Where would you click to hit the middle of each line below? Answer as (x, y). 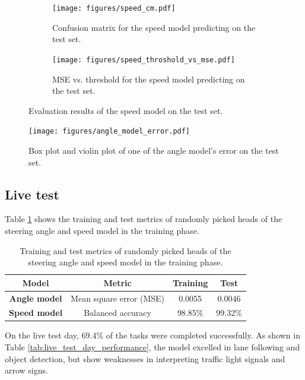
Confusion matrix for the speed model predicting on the (154, 27)
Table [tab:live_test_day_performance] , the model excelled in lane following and (152, 347)
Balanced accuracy (117, 313)
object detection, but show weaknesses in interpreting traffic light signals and (145, 358)
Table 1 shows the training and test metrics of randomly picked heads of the (144, 219)
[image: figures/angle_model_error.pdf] (109, 132)
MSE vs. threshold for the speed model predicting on (149, 79)
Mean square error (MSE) (118, 298)
